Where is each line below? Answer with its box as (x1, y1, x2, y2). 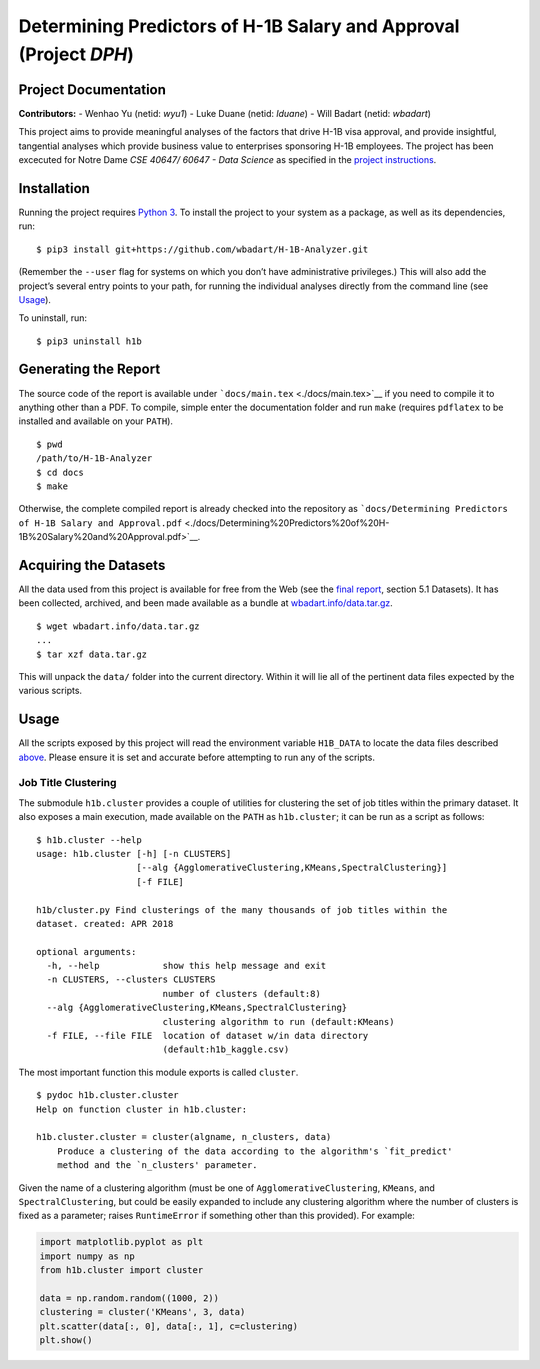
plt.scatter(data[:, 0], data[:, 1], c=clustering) (39, 1320, 299, 1332)
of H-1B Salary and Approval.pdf (18, 517, 183, 529)
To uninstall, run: (18, 312, 87, 324)
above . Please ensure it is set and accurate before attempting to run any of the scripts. (18, 751, 375, 763)
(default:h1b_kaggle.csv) (162, 1044, 290, 1055)
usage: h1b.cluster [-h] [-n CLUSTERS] (36, 848, 232, 859)
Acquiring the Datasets (18, 556, 166, 574)
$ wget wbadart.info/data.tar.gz (36, 620, 200, 632)
